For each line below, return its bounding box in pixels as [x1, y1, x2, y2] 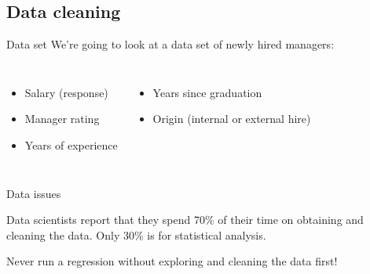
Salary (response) [24, 84, 108, 100]
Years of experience [24, 136, 118, 153]
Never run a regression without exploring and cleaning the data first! [6, 253, 338, 269]
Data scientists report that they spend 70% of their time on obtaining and [6, 211, 364, 228]
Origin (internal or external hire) [152, 110, 311, 127]
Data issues [6, 185, 61, 201]
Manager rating [24, 110, 100, 127]
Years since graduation [152, 84, 262, 100]
